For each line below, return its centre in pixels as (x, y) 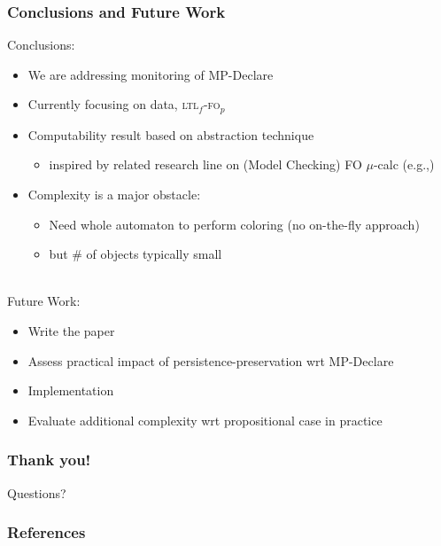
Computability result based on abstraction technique (171, 134)
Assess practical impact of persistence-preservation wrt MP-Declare (211, 360)
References (46, 532)
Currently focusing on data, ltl (113, 104)
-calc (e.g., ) (404, 164)
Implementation (71, 390)
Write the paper (71, 331)
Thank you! (49, 460)
